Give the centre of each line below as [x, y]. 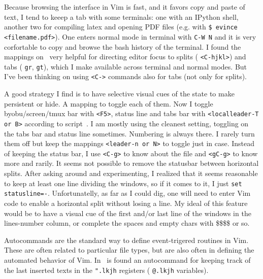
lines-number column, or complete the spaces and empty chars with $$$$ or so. [127, 223]
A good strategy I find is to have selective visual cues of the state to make [119, 94]
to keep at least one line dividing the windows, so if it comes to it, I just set [123, 183]
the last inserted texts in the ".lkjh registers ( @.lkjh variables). [106, 270]
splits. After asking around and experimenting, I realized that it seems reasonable [131, 173]
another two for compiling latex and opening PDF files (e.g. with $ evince [121, 27]
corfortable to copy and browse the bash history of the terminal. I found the [123, 46]
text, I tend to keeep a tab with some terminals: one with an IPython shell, [121, 16]
